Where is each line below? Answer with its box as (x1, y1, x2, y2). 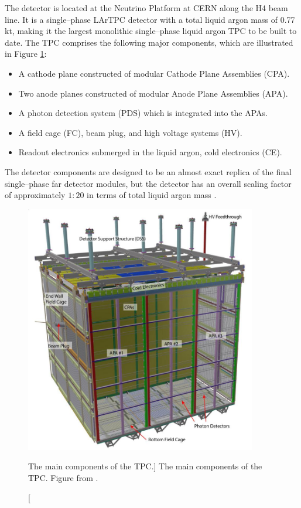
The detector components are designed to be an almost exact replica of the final (5, 165, 292, 178)
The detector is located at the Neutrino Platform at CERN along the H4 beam (5, 2, 288, 13)
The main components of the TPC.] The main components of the (28, 460, 262, 472)
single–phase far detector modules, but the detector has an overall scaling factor (5, 177, 292, 189)
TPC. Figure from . (28, 471, 98, 483)
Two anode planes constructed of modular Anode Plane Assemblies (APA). (18, 87, 288, 99)
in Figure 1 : (5, 47, 47, 60)
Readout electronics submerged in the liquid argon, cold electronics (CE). (18, 146, 282, 158)
